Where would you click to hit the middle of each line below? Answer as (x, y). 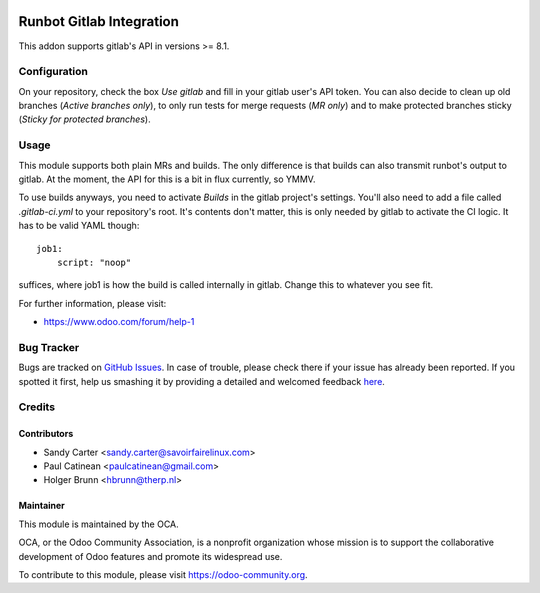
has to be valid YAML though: (79, 226)
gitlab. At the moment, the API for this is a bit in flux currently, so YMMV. (167, 179)
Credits (36, 407)
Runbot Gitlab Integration (99, 21)
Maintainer (41, 506)
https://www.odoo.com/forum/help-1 (119, 322)
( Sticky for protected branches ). (84, 119)
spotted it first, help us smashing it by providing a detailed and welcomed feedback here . (201, 381)
